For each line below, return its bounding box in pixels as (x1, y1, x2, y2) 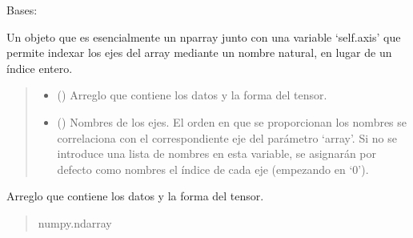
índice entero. (6, 59, 73, 76)
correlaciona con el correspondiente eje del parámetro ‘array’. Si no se (57, 129, 397, 146)
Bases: (6, 2, 38, 18)
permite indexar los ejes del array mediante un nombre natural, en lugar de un (6, 44, 392, 61)
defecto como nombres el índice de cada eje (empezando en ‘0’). (57, 160, 369, 177)
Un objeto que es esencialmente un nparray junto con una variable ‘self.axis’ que (6, 28, 401, 45)
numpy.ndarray (38, 214, 112, 231)
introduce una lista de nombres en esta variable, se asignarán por (57, 145, 377, 162)
